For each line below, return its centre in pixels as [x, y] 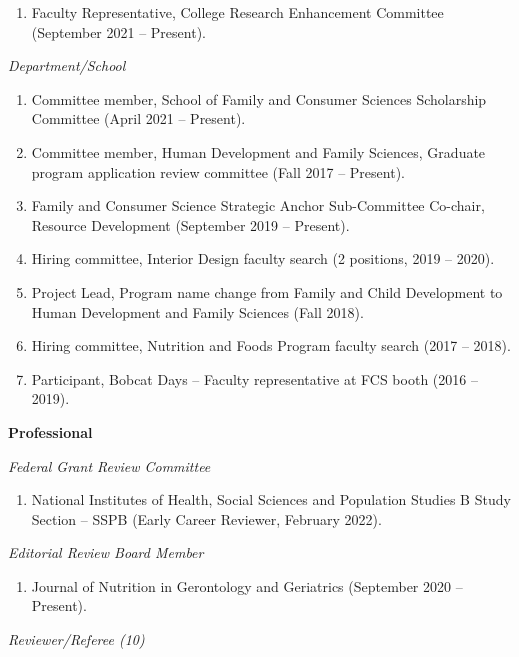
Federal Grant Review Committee [109, 465]
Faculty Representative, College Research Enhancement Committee [237, 12]
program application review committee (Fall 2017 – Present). [218, 171]
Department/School [67, 65]
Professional [50, 431]
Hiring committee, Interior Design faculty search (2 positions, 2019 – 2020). [263, 258]
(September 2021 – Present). [118, 31]
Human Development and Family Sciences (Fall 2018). [197, 311]
